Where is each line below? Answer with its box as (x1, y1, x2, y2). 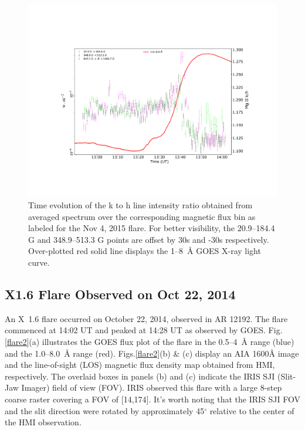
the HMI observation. (5, 416, 82, 428)
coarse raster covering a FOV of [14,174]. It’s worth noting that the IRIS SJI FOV (5, 393, 301, 405)
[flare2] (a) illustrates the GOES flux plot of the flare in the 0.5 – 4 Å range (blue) (5, 336, 294, 348)
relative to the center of (209, 404, 294, 417)
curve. (28, 256, 50, 269)
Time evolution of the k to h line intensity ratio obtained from (28, 199, 253, 211)
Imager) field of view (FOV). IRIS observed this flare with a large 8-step (21, 381, 282, 394)
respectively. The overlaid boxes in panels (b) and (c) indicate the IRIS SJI (5, 370, 275, 382)
